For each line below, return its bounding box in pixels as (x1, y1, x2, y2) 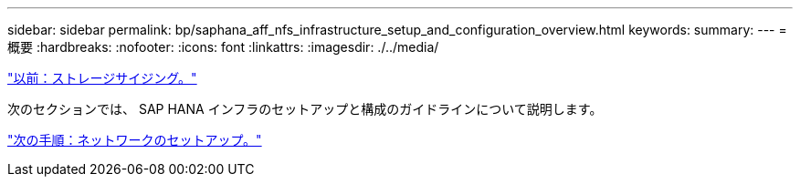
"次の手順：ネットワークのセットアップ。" (7, 132, 262, 148)
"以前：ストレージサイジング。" (7, 70, 197, 86)
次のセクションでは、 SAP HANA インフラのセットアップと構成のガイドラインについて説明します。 (7, 101, 603, 117)
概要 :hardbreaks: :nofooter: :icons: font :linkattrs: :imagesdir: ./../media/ (7, 39, 439, 55)
